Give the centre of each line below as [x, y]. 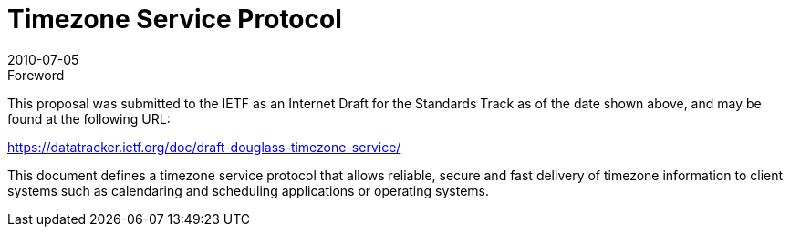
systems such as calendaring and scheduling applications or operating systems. [248, 190]
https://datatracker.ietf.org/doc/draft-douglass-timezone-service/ [204, 147]
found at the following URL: [89, 118]
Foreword [36, 75]
